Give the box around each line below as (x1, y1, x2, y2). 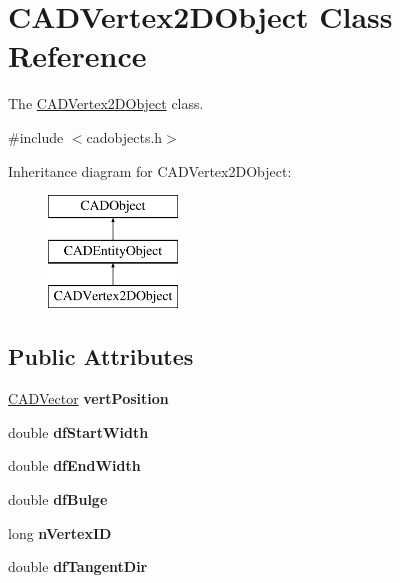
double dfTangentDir (8, 556, 148, 577)
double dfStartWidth (8, 421, 149, 442)
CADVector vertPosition (8, 388, 169, 409)
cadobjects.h (86, 126, 163, 147)
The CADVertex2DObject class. (8, 93, 204, 114)
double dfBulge (8, 489, 108, 510)
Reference (8, 35, 147, 76)
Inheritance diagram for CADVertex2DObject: (8, 160, 292, 181)
